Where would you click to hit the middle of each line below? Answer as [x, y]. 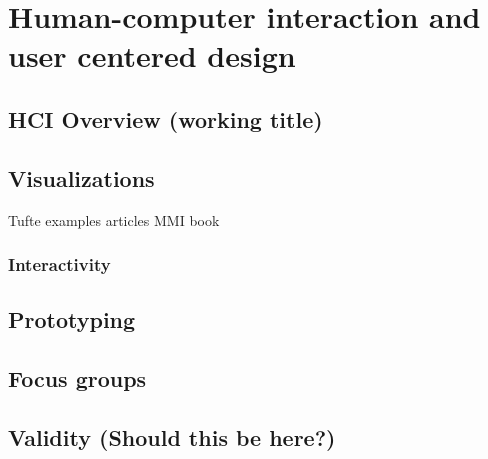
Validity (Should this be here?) [172, 436]
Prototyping [72, 319]
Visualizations [81, 177]
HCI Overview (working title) [165, 118]
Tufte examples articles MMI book [114, 219]
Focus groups [77, 378]
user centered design [152, 55]
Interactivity [59, 264]
